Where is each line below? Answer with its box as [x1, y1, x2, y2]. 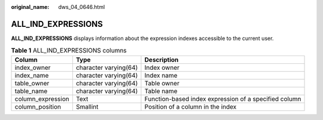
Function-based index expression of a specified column [144, 94, 301, 103]
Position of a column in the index [144, 102, 237, 110]
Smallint [75, 102, 99, 110]
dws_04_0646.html [58, 4, 105, 10]
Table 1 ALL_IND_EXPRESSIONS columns [11, 47, 127, 55]
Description [144, 56, 179, 64]
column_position [14, 102, 61, 110]
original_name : [11, 4, 50, 10]
